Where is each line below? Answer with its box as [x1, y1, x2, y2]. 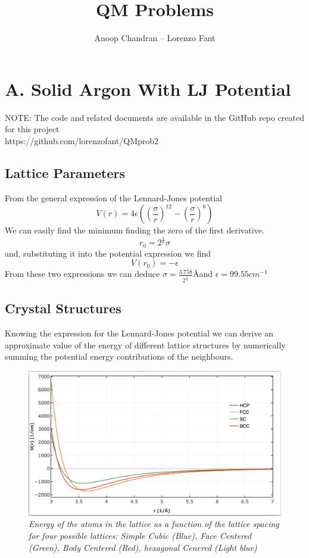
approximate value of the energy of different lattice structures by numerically [5, 338, 286, 351]
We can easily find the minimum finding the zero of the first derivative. [5, 224, 264, 236]
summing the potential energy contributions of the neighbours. [5, 350, 233, 363]
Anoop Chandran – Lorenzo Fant [94, 32, 216, 44]
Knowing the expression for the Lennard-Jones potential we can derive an [5, 327, 274, 339]
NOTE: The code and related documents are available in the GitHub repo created [5, 111, 304, 123]
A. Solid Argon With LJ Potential [5, 76, 291, 101]
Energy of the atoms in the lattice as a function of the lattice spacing [29, 518, 279, 530]
